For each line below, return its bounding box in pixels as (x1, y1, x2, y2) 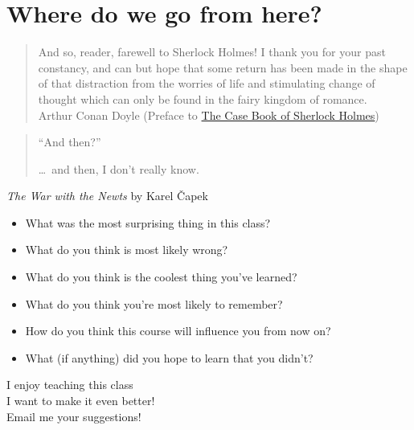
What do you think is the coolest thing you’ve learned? (25, 268, 297, 285)
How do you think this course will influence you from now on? (25, 322, 331, 339)
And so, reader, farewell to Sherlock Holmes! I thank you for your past (38, 43, 386, 60)
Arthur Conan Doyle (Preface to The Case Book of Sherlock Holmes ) (38, 106, 379, 123)
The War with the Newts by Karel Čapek (6, 187, 208, 204)
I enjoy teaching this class (6, 376, 133, 393)
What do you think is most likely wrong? (25, 241, 228, 258)
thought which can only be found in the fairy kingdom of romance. (38, 90, 367, 107)
